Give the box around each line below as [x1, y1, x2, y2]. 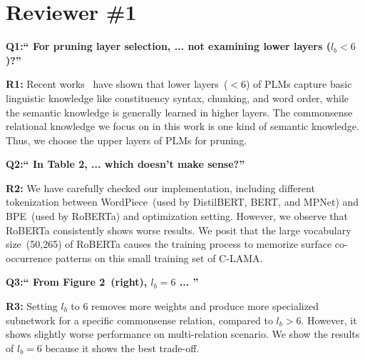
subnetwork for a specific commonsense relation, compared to [6, 312, 273, 327]
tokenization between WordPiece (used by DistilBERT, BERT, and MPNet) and [6, 194, 359, 209]
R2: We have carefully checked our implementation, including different [6, 180, 315, 195]
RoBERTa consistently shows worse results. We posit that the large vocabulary [6, 222, 351, 237]
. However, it [301, 312, 357, 327]
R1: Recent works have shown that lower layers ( [6, 76, 228, 91]
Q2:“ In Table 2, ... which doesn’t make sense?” [6, 156, 245, 171]
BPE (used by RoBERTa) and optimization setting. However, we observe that [6, 209, 348, 224]
